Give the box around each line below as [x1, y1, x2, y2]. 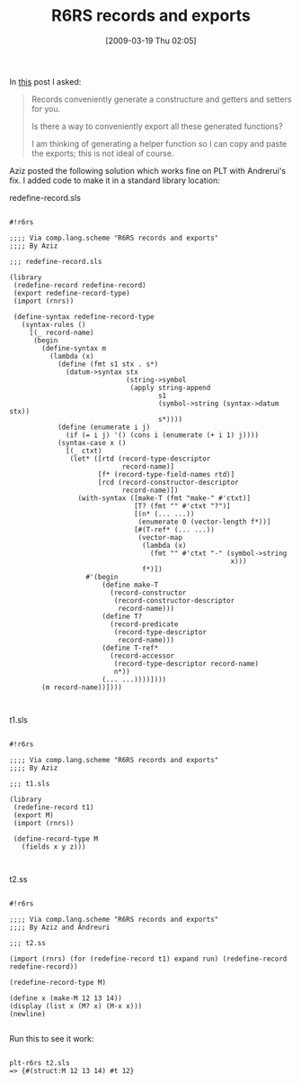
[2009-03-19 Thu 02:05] [105, 35, 197, 46]
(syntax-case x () [57, 438, 127, 447]
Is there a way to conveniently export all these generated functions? [31, 121, 283, 132]
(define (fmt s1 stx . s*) [57, 360, 159, 369]
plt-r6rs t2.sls [9, 1058, 70, 1068]
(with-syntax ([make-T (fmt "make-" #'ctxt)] [77, 493, 252, 503]
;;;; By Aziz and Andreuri [9, 923, 111, 932]
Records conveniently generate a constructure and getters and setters [31, 94, 292, 105]
